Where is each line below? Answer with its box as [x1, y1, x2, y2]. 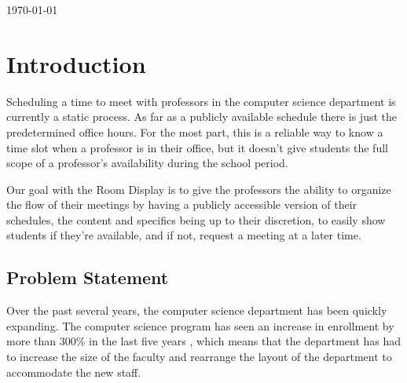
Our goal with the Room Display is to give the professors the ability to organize [6, 181, 391, 197]
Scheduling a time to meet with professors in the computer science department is [6, 93, 396, 109]
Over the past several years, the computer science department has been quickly [6, 302, 387, 319]
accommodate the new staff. [6, 363, 141, 380]
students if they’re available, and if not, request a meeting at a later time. [6, 227, 361, 243]
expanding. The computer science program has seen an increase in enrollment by [6, 317, 394, 334]
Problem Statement [6, 265, 169, 290]
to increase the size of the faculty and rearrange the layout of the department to [6, 348, 392, 365]
